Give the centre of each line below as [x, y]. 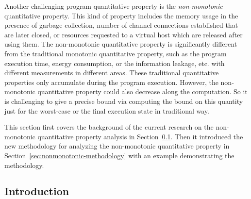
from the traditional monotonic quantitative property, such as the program [116, 53]
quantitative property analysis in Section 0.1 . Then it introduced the [140, 136]
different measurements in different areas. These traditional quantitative [112, 73]
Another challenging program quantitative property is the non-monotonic [114, 6]
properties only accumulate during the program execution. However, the [111, 82]
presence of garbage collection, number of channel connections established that [121, 25]
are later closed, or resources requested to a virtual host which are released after [124, 34]
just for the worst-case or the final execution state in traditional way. [107, 110]
